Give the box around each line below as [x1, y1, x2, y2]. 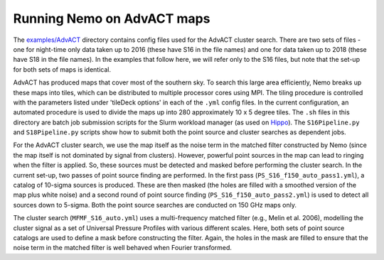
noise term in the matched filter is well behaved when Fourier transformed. [13, 244, 233, 252]
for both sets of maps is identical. [13, 65, 112, 74]
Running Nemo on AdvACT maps [13, 11, 210, 26]
